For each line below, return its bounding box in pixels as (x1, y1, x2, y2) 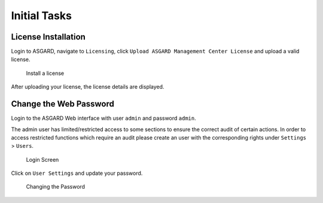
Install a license (26, 69, 65, 77)
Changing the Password (26, 183, 86, 190)
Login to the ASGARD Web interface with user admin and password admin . (11, 114, 197, 122)
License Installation (11, 32, 86, 42)
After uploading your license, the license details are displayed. (11, 83, 164, 90)
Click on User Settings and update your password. (11, 169, 143, 177)
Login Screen (26, 156, 59, 163)
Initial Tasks (11, 9, 72, 22)
